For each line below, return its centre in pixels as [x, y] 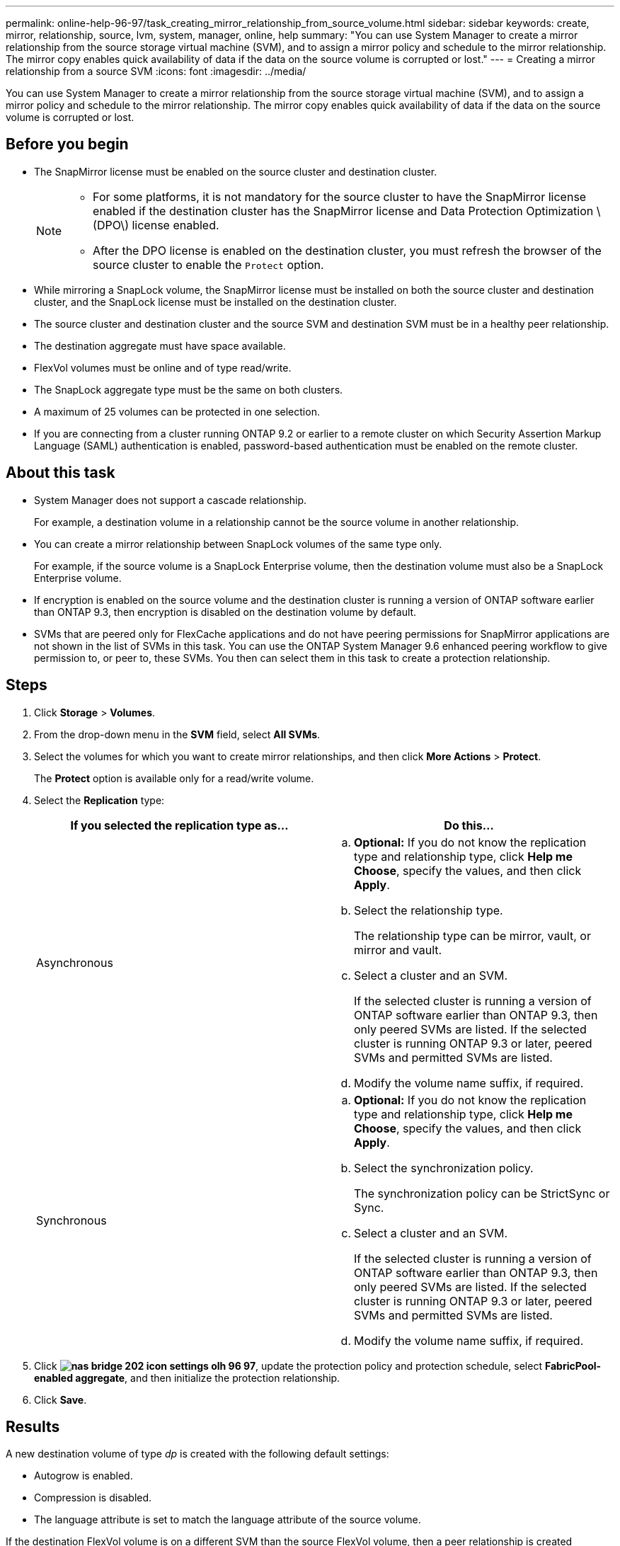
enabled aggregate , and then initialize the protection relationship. [187, 1378]
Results [33, 1426]
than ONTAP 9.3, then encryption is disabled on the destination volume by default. [225, 612]
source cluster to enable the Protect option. [208, 264]
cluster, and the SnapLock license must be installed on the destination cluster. [216, 302]
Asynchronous [75, 962]
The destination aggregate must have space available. [160, 345]
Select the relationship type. [429, 910]
